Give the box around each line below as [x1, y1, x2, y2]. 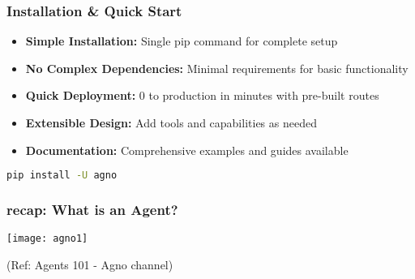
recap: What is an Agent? [6, 199, 178, 219]
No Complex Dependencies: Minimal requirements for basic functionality [25, 59, 409, 76]
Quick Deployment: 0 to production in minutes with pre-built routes [25, 87, 379, 104]
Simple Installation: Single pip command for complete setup [25, 32, 338, 49]
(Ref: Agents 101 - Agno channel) [6, 255, 173, 273]
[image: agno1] [6, 233, 88, 245]
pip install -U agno [6, 170, 118, 182]
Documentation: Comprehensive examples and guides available [25, 141, 349, 158]
